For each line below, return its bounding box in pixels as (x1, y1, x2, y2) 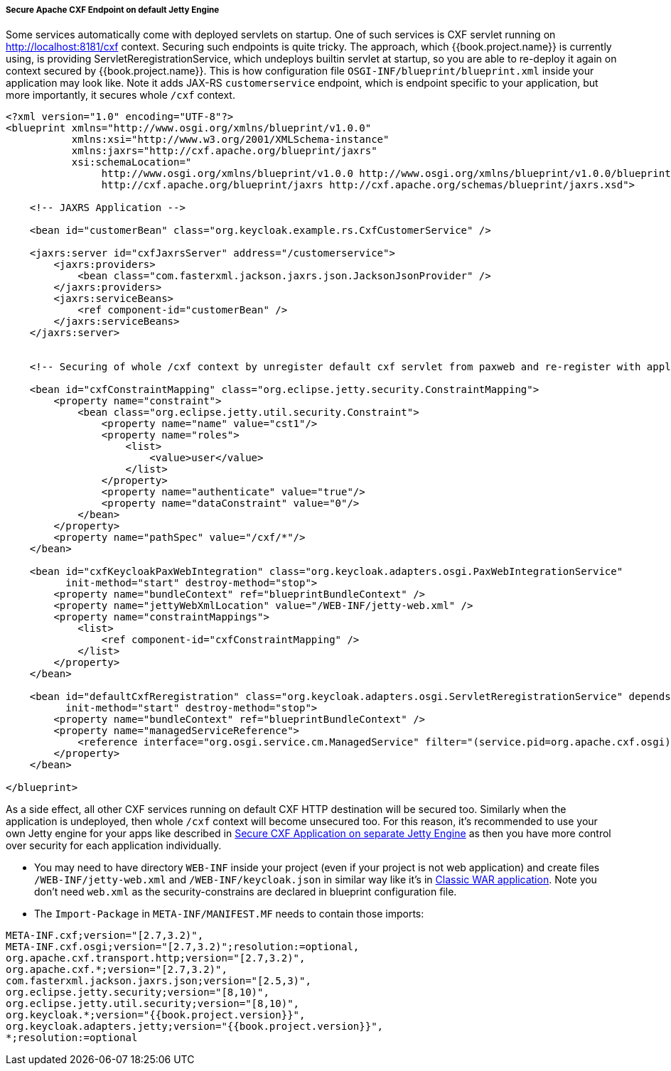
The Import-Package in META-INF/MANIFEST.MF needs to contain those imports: (34, 908, 424, 920)
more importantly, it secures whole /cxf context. (6, 89, 235, 102)
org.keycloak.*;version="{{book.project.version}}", (6, 1009, 306, 1021)
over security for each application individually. (6, 839, 222, 852)
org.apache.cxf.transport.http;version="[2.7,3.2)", (6, 952, 306, 964)
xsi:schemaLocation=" (71, 156, 192, 168)
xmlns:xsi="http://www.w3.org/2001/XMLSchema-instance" (71, 134, 390, 146)
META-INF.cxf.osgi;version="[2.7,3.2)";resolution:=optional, (6, 941, 360, 953)
